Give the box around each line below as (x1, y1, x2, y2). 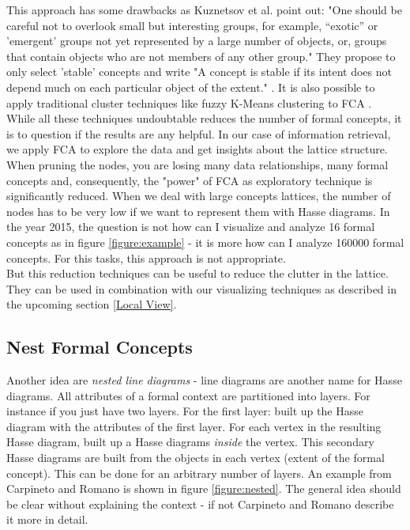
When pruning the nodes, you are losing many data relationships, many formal (6, 156, 389, 172)
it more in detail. (6, 511, 88, 528)
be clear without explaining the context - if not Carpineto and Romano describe (6, 495, 394, 512)
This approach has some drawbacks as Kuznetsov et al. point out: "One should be (6, 2, 402, 17)
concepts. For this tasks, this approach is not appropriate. (6, 249, 286, 266)
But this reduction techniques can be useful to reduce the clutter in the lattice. (6, 265, 389, 282)
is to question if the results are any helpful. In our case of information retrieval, (6, 125, 391, 142)
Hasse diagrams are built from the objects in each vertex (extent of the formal (6, 449, 385, 466)
